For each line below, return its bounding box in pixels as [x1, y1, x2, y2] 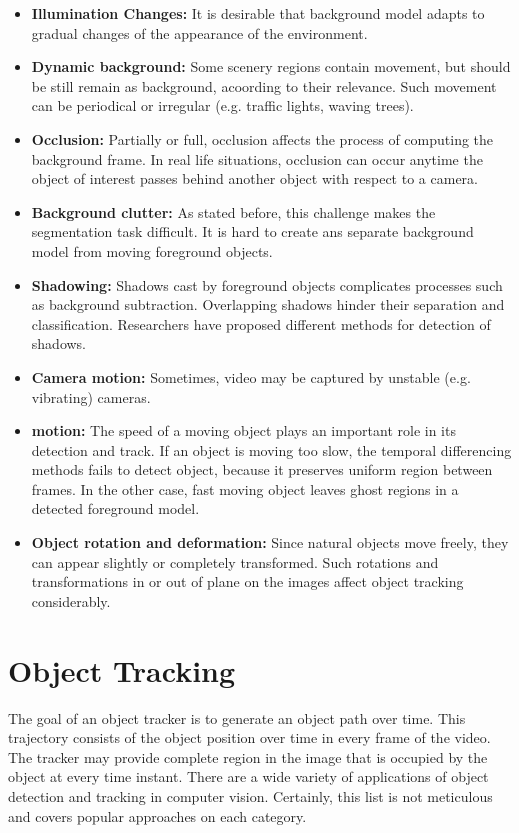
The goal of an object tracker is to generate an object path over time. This [8, 707, 466, 728]
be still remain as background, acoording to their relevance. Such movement [31, 75, 497, 96]
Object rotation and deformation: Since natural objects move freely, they [31, 532, 509, 553]
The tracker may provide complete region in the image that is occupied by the [8, 746, 488, 767]
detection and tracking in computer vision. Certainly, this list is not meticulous [8, 785, 493, 806]
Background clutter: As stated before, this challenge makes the [31, 201, 436, 222]
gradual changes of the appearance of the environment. [31, 22, 368, 43]
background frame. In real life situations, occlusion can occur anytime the [31, 148, 483, 169]
